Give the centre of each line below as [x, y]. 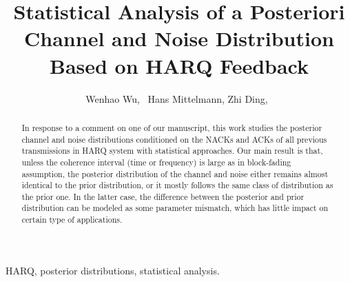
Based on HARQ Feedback [179, 65]
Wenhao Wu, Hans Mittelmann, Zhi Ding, [177, 98]
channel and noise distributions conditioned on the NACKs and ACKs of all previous [174, 139]
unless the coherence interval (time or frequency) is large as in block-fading [156, 162]
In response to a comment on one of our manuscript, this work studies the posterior [172, 127]
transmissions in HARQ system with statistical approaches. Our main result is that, [172, 151]
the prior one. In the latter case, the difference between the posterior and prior [163, 196]
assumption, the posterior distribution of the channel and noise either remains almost [175, 173]
